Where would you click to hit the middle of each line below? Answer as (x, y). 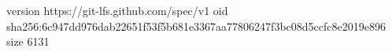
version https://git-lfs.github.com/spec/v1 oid (117, 10)
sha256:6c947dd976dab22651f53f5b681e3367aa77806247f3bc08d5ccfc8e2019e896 (196, 26)
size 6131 (28, 41)
